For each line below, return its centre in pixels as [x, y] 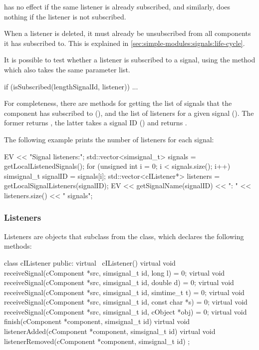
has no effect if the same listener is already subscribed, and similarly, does [117, 6]
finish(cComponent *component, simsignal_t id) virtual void [97, 321]
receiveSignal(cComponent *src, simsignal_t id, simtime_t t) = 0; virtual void [124, 292]
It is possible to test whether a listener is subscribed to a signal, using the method [130, 60]
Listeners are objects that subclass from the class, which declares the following [124, 236]
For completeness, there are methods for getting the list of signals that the [118, 103]
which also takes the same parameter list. [67, 69]
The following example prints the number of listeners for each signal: [109, 139]
